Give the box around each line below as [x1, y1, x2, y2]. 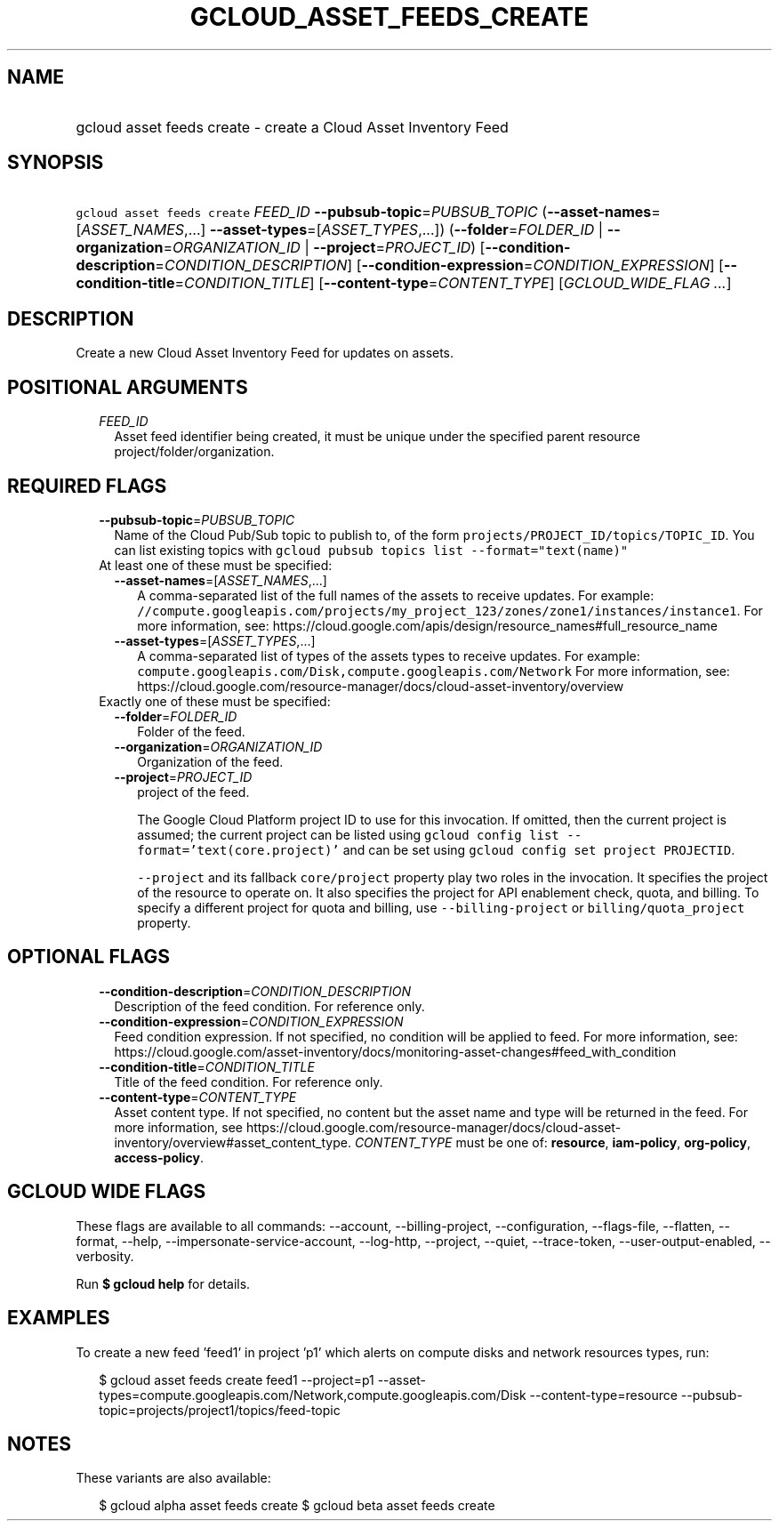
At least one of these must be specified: [99, 557, 333, 573]
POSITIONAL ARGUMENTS [7, 375, 248, 398]
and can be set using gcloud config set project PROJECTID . [342, 841, 735, 857]
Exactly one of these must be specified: [99, 693, 331, 709]
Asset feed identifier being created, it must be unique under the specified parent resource [114, 429, 640, 445]
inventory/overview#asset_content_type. [114, 1134, 351, 1150]
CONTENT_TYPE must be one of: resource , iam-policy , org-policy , [354, 1134, 751, 1150]
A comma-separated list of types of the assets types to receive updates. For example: [137, 647, 640, 663]
